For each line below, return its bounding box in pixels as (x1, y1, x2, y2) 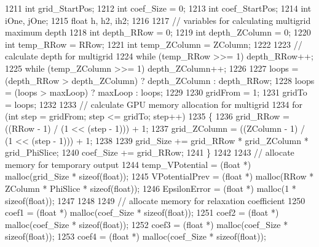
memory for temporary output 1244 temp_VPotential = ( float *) (5, 158, 251, 170)
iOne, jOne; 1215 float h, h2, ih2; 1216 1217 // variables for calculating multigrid (5, 13, 311, 26)
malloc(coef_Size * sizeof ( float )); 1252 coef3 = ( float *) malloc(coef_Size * (5, 218, 288, 230)
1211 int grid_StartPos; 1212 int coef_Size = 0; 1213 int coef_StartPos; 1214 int (5, 2, 312, 14)
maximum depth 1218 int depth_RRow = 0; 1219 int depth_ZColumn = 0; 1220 (5, 26, 311, 39)
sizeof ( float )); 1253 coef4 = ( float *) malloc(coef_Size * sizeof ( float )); (5, 230, 266, 243)
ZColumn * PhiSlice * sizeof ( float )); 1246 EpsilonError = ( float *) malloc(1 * (5, 181, 296, 194)
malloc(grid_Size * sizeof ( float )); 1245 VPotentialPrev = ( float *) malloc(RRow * (5, 170, 314, 183)
